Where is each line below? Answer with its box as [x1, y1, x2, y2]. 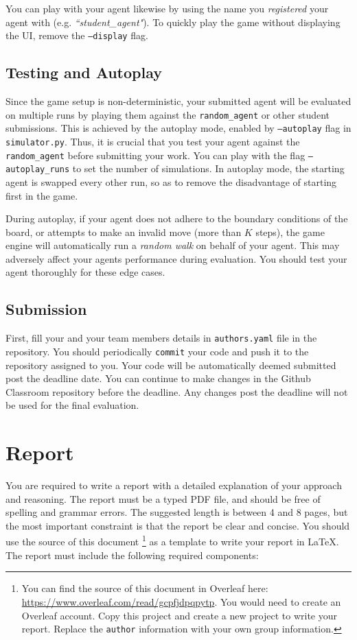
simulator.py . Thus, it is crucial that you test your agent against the [5, 134, 300, 148]
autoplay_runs [5, 165, 70, 175]
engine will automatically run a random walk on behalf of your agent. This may [5, 238, 340, 252]
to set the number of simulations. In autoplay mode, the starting [72, 161, 345, 176]
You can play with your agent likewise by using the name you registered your [5, 1, 329, 15]
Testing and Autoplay [5, 62, 163, 83]
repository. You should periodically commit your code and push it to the [5, 344, 309, 358]
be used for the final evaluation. [5, 398, 139, 412]
